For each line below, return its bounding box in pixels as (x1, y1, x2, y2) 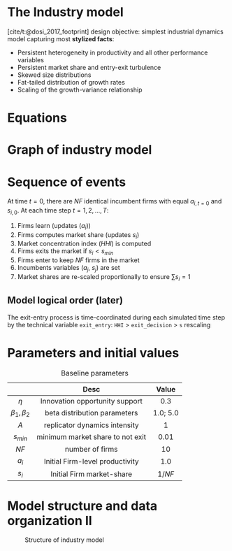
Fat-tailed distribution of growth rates (17, 78, 126, 86)
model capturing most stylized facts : (7, 34, 115, 43)
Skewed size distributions (17, 71, 92, 79)
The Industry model (7, 4, 124, 20)
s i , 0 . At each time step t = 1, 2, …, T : (7, 206, 109, 216)
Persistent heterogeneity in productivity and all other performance (17, 48, 208, 57)
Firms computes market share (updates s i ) (17, 230, 140, 241)
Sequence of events (7, 174, 126, 189)
